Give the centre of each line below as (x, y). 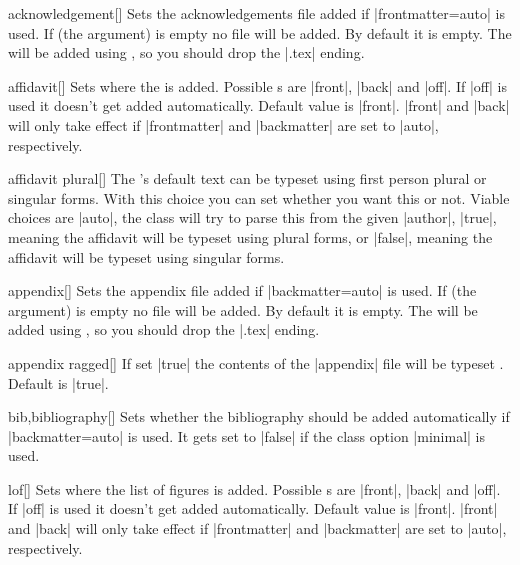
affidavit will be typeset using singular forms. (146, 256)
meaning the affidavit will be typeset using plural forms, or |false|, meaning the (250, 236)
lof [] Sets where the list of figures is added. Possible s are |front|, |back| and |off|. (254, 488)
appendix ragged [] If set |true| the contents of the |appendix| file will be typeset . (256, 362)
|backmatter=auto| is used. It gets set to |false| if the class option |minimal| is (247, 435)
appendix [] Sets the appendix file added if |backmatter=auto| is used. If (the (242, 290)
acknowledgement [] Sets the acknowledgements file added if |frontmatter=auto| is (256, 13)
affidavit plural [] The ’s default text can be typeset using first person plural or (247, 178)
